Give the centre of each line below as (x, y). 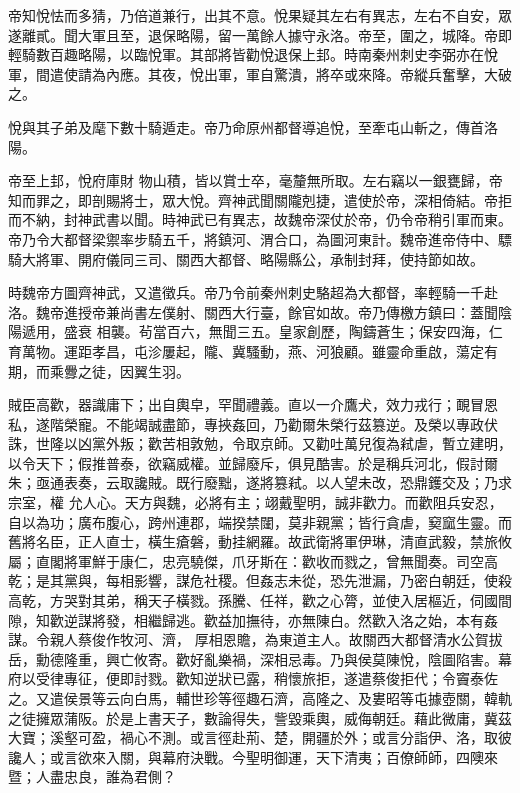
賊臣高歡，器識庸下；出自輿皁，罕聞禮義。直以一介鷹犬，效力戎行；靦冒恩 (253, 404)
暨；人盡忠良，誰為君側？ (92, 776)
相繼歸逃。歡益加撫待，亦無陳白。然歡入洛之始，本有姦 (315, 619)
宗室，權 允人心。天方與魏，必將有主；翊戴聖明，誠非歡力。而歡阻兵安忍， (255, 502)
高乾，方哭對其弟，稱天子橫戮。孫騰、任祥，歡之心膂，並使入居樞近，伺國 (253, 600)
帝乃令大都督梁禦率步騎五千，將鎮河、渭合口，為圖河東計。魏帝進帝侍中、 (253, 238)
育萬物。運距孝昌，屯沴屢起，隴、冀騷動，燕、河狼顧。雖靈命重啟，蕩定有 (253, 350)
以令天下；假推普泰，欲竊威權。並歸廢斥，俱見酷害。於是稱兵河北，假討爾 (253, 462)
